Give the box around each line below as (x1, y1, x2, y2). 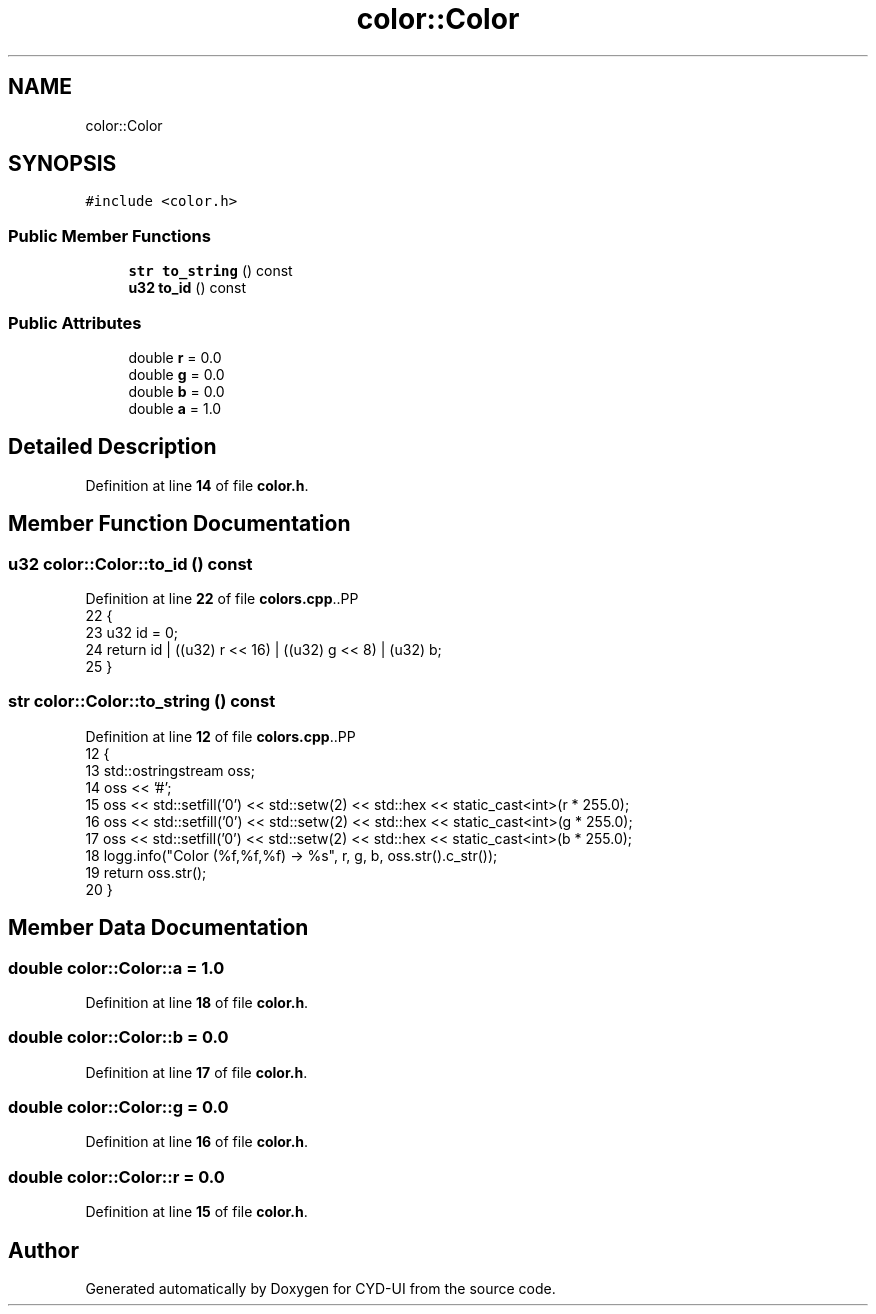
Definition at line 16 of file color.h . (85, 1133, 309, 1151)
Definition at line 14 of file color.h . (85, 476, 309, 494)
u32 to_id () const (128, 279, 247, 297)
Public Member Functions (8, 225, 211, 246)
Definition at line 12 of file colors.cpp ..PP (85, 727, 356, 745)
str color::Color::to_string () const (8, 691, 276, 712)
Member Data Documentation (8, 915, 309, 941)
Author (8, 1237, 79, 1263)
